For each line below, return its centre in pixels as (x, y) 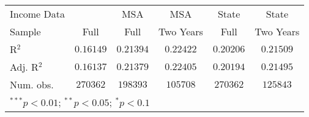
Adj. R (24, 67)
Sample (25, 31)
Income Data (37, 14)
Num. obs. (32, 84)
